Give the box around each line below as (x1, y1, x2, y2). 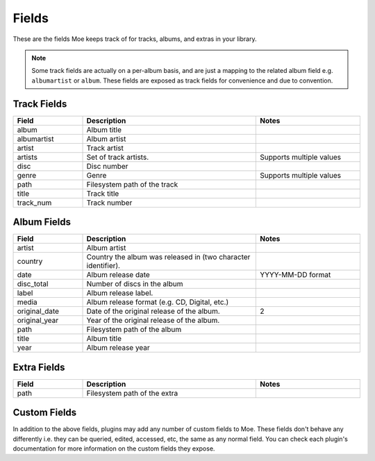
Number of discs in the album (86, 279, 183, 289)
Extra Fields (12, 361, 65, 373)
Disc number (86, 161, 128, 171)
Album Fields (12, 216, 72, 228)
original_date (17, 306, 59, 316)
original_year (17, 316, 59, 326)
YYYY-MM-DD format (260, 270, 331, 280)
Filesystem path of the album (86, 325, 182, 335)
